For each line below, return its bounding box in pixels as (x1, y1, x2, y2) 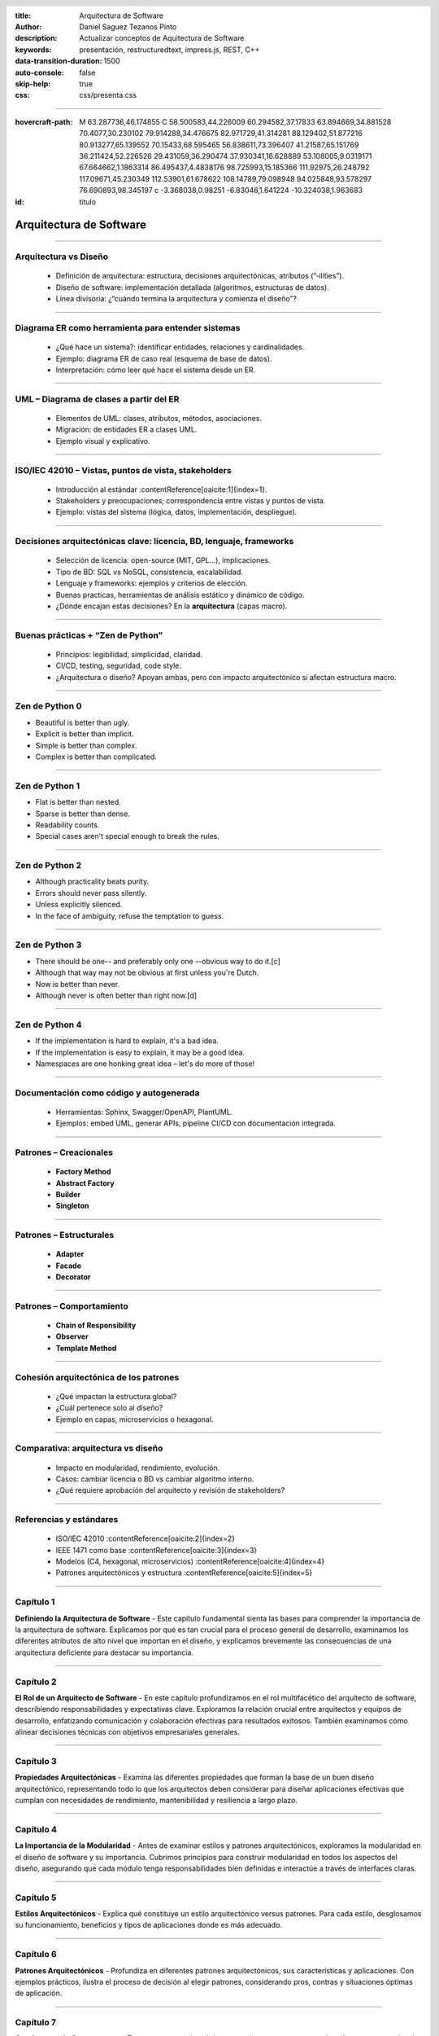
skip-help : (15, 79, 51, 89)
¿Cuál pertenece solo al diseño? (55, 1403, 163, 1413)
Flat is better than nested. (35, 797, 121, 807)
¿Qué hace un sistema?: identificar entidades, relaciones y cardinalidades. (55, 342, 305, 352)
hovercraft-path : (15, 116, 73, 126)
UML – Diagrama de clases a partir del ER (15, 393, 180, 405)
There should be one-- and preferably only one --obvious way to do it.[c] (35, 956, 280, 966)
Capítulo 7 (15, 2016, 57, 2028)
